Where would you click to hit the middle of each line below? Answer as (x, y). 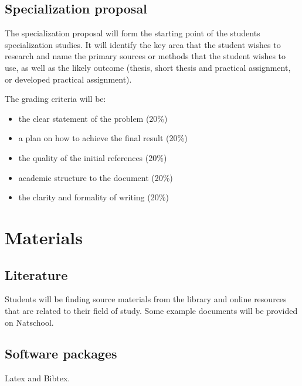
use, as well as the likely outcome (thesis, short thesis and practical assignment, (148, 67)
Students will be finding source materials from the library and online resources (146, 299)
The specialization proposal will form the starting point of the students (133, 33)
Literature (36, 274)
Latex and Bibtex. (38, 378)
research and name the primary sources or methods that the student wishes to (145, 56)
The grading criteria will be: (55, 99)
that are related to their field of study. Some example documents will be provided (151, 310)
